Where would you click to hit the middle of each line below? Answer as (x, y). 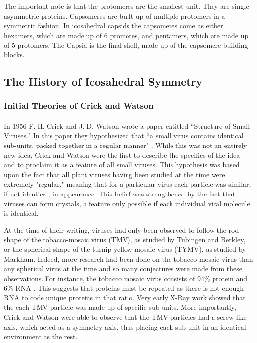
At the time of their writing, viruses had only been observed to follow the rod (122, 229)
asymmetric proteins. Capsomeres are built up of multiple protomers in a (115, 16)
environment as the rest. (41, 336)
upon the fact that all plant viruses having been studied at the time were (115, 174)
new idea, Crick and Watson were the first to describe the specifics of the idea (122, 155)
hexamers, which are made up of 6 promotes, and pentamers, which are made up (126, 35)
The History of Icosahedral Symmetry (103, 81)
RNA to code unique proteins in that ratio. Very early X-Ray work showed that (125, 297)
